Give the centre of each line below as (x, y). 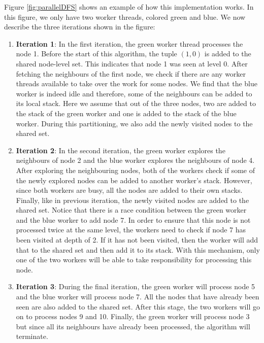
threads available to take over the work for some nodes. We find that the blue (137, 83)
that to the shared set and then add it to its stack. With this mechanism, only (138, 249)
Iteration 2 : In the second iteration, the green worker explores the (121, 150)
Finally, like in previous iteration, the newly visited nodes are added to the (133, 200)
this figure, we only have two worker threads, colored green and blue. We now (125, 16)
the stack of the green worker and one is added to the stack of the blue (126, 113)
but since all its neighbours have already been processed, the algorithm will (133, 326)
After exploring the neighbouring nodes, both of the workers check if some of (136, 170)
